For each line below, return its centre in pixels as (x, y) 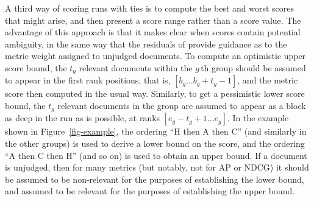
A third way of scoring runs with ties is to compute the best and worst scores (150, 8)
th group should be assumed (253, 67)
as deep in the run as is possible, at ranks (83, 118)
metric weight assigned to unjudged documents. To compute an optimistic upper (155, 56)
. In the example (258, 118)
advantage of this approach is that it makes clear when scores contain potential (153, 32)
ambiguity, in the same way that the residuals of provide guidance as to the (146, 44)
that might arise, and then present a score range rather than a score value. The (153, 20)
